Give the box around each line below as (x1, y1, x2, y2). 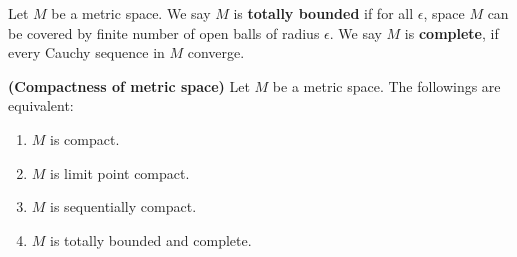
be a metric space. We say (51, 3, 211, 23)
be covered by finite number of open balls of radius (8, 22, 320, 43)
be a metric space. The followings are (272, 75, 501, 96)
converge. (187, 42, 245, 63)
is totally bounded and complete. (50, 229, 252, 250)
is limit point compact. (50, 162, 190, 183)
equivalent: (8, 95, 74, 116)
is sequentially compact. (50, 196, 197, 217)
